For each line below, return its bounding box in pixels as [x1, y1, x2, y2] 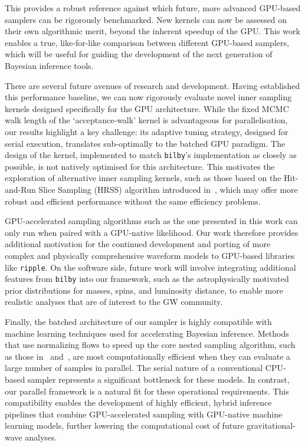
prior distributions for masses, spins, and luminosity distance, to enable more [5, 284, 283, 296]
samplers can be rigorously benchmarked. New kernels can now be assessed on [5, 13, 287, 25]
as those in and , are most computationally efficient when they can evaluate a [5, 350, 291, 362]
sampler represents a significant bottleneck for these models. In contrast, [27, 373, 290, 385]
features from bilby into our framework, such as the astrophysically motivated [5, 272, 289, 285]
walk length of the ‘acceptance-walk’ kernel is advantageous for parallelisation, [5, 114, 288, 126]
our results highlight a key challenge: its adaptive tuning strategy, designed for [5, 125, 288, 137]
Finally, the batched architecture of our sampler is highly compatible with [5, 315, 272, 328]
